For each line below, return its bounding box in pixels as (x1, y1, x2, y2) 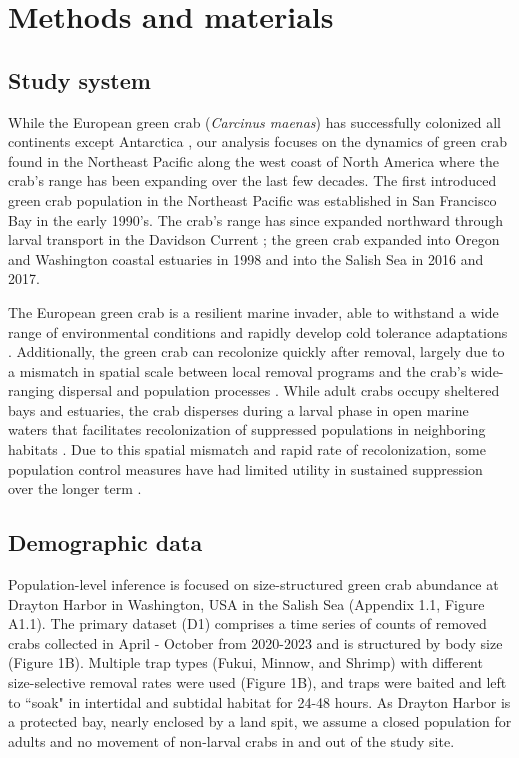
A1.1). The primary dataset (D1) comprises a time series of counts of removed (8, 613, 487, 634)
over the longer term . (8, 478, 142, 499)
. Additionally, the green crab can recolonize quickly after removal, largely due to (8, 341, 505, 362)
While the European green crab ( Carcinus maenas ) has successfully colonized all (8, 111, 501, 132)
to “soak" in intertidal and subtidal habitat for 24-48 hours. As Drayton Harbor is (8, 691, 511, 712)
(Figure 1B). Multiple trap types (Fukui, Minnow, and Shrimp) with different (8, 652, 483, 673)
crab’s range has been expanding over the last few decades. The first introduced (8, 170, 497, 191)
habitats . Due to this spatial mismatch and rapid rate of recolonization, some (8, 439, 486, 460)
